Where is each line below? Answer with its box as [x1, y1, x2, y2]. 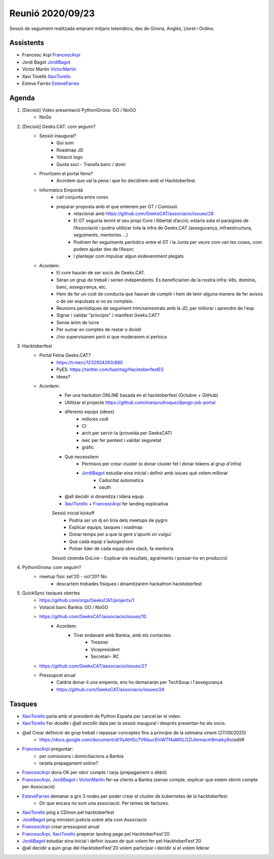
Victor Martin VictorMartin [22, 66, 77, 72]
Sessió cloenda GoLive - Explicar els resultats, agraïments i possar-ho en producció [52, 555, 228, 561]
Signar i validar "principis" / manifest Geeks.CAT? [56, 312, 160, 319]
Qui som [56, 140, 74, 146]
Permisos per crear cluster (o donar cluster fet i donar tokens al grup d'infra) [82, 460, 242, 467]
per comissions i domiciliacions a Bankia [39, 753, 124, 759]
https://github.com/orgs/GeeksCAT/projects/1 [39, 597, 134, 603]
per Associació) [22, 784, 55, 790]
